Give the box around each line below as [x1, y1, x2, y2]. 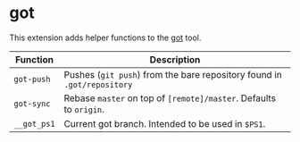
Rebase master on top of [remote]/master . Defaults [63, 92, 277, 104]
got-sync [13, 98, 51, 109]
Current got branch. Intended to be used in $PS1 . [63, 117, 266, 129]
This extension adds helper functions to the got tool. [9, 32, 202, 43]
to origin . [63, 103, 105, 115]
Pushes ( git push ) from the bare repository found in [63, 68, 283, 80]
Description [149, 53, 201, 65]
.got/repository [63, 79, 133, 89]
